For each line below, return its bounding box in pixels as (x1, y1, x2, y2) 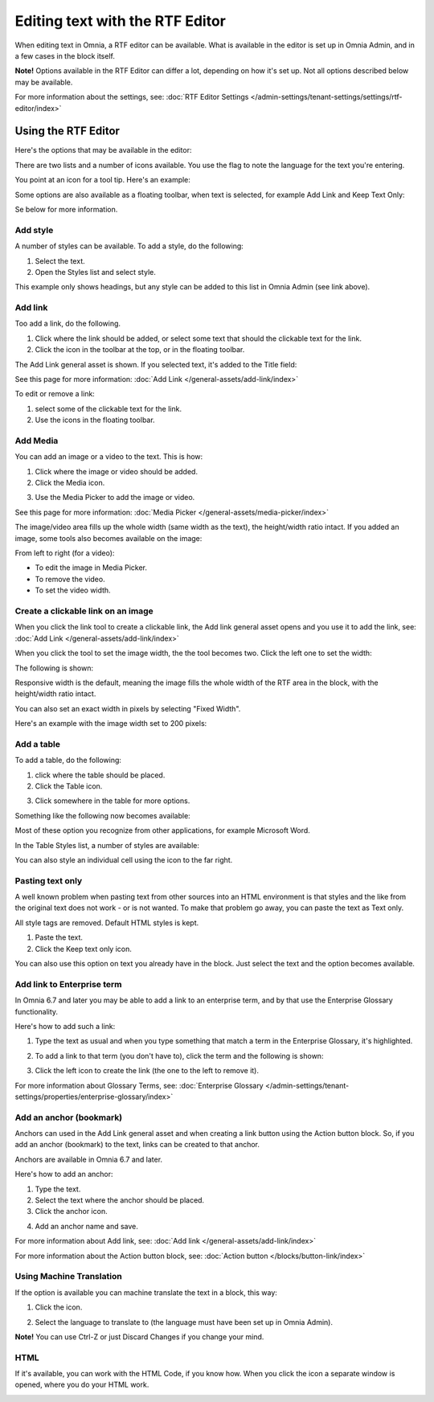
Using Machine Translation (14, 1271, 122, 1282)
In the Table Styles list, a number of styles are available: (14, 840, 200, 850)
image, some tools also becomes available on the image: (14, 533, 203, 543)
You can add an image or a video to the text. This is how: (14, 452, 203, 461)
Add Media (14, 435, 59, 446)
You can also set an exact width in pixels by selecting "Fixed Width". (14, 703, 241, 713)
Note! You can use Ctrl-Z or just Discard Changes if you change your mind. (14, 1331, 264, 1342)
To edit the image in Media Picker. (35, 563, 148, 572)
